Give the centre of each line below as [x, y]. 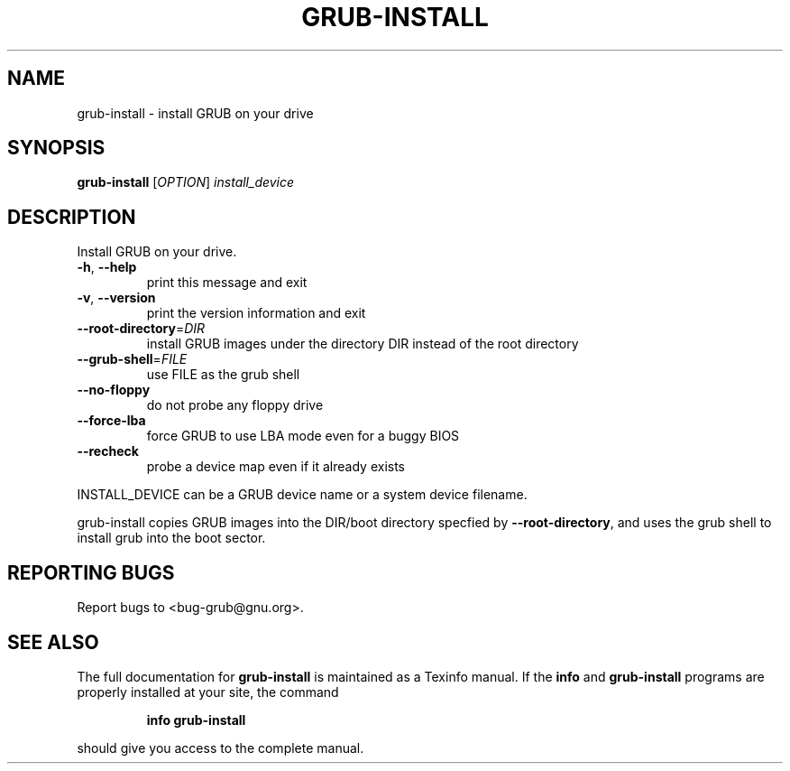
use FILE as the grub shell [223, 375]
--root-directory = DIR [141, 329]
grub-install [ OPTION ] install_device [186, 182]
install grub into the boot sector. [171, 538]
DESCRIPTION [72, 217]
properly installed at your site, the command [208, 692]
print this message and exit [227, 283]
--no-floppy [114, 390]
